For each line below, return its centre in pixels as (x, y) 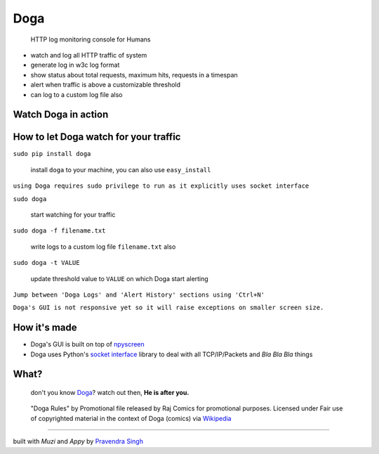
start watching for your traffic (73, 214)
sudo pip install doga (52, 154)
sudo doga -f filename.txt (59, 231)
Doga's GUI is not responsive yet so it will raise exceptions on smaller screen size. (168, 308)
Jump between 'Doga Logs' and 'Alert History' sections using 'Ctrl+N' (139, 294)
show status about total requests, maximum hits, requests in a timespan (134, 74)
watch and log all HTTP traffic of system (89, 55)
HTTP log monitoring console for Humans (91, 39)
